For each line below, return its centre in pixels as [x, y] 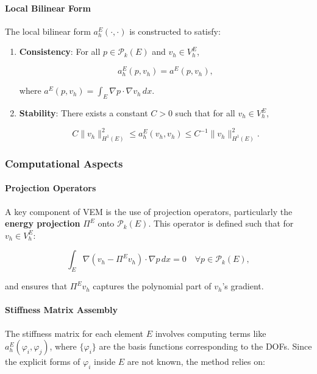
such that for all [205, 113]
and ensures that [36, 286]
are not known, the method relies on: [196, 362]
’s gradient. [243, 286]
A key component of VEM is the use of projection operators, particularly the [149, 211]
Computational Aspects [64, 163]
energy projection [43, 223]
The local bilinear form [48, 31]
